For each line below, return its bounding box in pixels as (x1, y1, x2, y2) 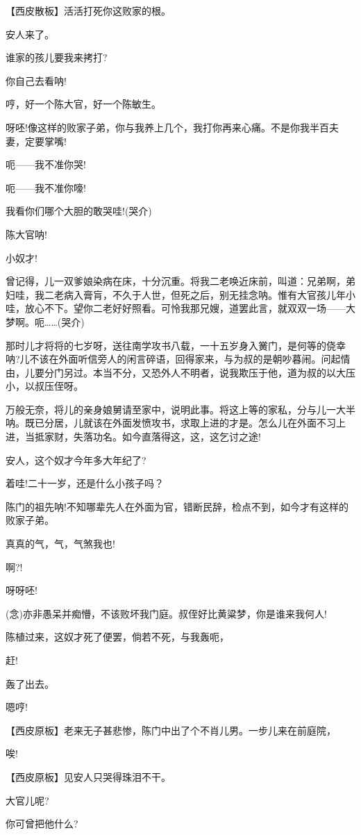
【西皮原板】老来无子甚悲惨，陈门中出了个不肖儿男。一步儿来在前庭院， (6, 722, 336, 737)
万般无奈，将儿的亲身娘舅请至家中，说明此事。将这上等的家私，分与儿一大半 (6, 402, 355, 416)
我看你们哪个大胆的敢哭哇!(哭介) (6, 204, 152, 218)
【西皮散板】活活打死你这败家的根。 (6, 3, 171, 17)
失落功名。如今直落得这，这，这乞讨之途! (73, 429, 261, 444)
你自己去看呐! (6, 73, 67, 88)
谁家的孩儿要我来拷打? (6, 50, 108, 65)
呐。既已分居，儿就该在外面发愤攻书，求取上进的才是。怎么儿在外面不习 (6, 415, 336, 430)
